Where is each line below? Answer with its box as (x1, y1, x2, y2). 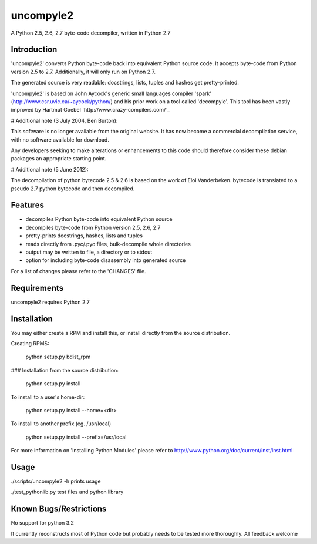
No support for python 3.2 (11, 519, 75, 526)
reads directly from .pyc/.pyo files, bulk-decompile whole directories (25, 240, 191, 247)
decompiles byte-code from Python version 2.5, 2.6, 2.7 (25, 224, 161, 231)
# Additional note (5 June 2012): (11, 166, 89, 173)
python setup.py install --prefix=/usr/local (25, 434, 127, 441)
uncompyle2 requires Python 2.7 (11, 298, 90, 305)
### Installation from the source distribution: (11, 367, 119, 374)
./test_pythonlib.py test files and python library (11, 488, 124, 496)
